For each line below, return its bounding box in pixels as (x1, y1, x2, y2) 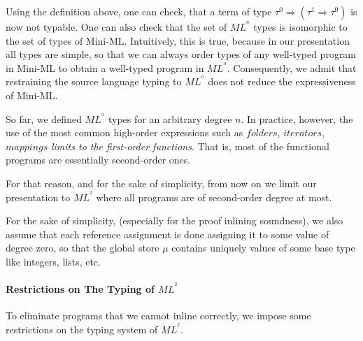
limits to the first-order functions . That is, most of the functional (50, 138, 329, 153)
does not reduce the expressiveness (208, 74, 356, 89)
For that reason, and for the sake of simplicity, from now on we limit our (6, 175, 317, 190)
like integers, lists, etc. (6, 254, 101, 268)
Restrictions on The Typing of (6, 282, 155, 296)
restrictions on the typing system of (6, 322, 158, 337)
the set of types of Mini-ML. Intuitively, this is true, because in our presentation (6, 33, 350, 48)
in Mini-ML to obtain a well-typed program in (6, 60, 204, 75)
